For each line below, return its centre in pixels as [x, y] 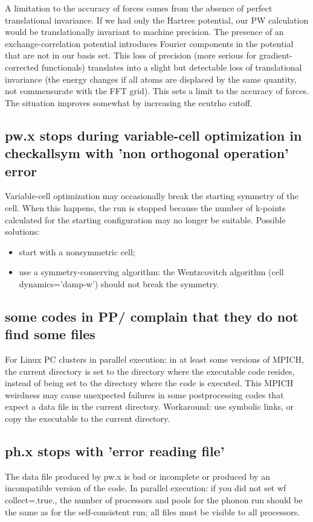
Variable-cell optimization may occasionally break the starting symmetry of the [152, 196]
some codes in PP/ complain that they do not [152, 316]
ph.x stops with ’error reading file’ [115, 451]
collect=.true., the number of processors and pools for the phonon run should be [154, 500]
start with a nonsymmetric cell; [77, 251]
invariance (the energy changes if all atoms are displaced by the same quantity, [151, 79]
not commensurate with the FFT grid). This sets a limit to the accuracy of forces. [157, 91]
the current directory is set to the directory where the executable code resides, [150, 371]
